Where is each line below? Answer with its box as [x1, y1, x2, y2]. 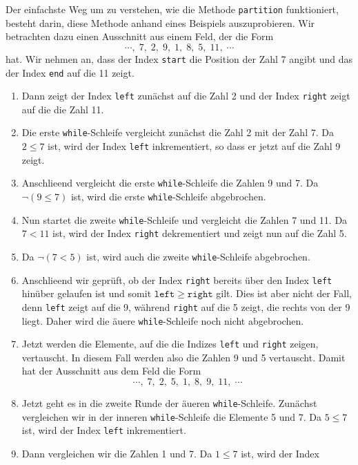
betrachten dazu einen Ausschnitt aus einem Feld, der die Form [6, 29, 274, 44]
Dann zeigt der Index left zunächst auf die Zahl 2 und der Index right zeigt [21, 88, 350, 103]
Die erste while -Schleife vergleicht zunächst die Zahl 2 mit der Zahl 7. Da [21, 125, 334, 140]
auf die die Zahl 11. [21, 102, 104, 116]
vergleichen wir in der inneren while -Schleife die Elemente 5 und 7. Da [21, 409, 321, 424]
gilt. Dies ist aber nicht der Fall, [216, 286, 352, 301]
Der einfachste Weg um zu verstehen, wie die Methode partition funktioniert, [6, 2, 339, 16]
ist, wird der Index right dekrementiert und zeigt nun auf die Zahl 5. [52, 226, 347, 240]
